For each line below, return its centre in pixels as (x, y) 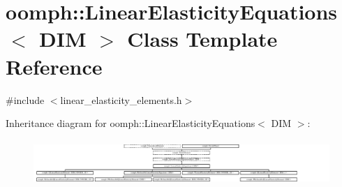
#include (25, 99)
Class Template (202, 39)
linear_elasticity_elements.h (121, 99)
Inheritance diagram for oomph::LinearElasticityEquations (131, 123)
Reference (54, 66)
